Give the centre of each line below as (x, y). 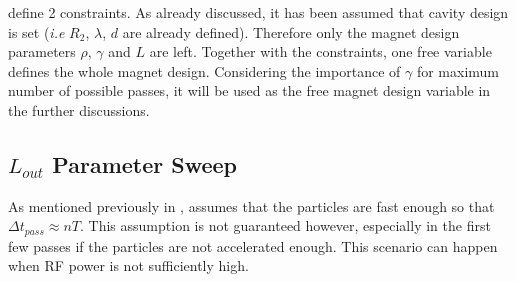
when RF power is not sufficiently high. (128, 265)
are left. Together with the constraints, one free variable (320, 51)
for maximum (457, 70)
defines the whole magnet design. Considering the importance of (204, 70)
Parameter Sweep (145, 163)
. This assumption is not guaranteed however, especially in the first (285, 225)
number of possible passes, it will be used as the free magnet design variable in (249, 90)
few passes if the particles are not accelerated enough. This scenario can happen (253, 245)
